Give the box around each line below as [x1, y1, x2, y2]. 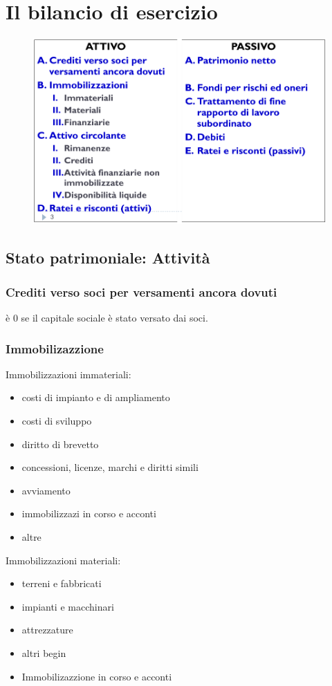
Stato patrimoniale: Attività [6, 247, 210, 268]
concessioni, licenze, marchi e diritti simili [21, 460, 199, 474]
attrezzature [21, 622, 73, 637]
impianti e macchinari [21, 599, 114, 613]
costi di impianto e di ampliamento [21, 390, 170, 405]
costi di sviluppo [21, 413, 92, 427]
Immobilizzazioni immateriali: [6, 367, 131, 381]
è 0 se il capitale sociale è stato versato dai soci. [6, 310, 208, 324]
